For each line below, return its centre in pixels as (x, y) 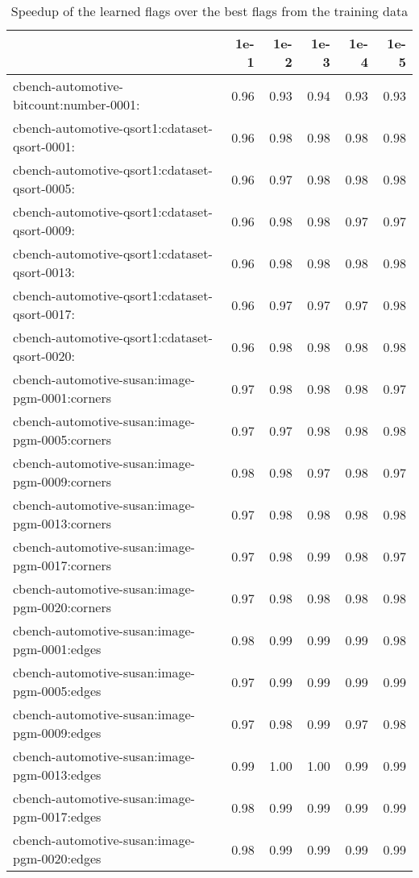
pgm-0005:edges (57, 691)
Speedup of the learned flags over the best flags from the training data (209, 11)
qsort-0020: (44, 356)
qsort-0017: (44, 314)
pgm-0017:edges (57, 816)
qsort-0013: (44, 272)
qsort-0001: (44, 146)
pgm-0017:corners (62, 565)
